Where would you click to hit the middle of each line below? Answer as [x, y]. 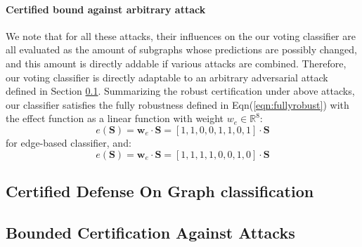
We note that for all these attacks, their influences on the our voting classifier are [181, 35]
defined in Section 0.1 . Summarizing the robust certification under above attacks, [180, 91]
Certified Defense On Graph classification [160, 191]
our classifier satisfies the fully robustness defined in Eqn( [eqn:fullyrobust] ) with [177, 104]
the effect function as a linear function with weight [115, 118]
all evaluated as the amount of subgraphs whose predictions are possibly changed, [181, 49]
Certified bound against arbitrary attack [106, 9]
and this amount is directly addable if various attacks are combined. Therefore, [176, 63]
